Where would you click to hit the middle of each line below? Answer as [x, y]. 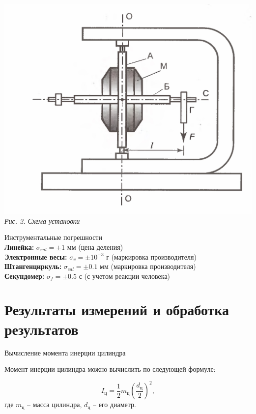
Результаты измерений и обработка [117, 310]
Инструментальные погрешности [53, 237]
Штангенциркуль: [33, 266]
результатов [42, 329]
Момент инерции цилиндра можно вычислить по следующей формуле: [110, 369]
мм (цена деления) [95, 247]
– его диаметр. [114, 404]
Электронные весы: [36, 256]
